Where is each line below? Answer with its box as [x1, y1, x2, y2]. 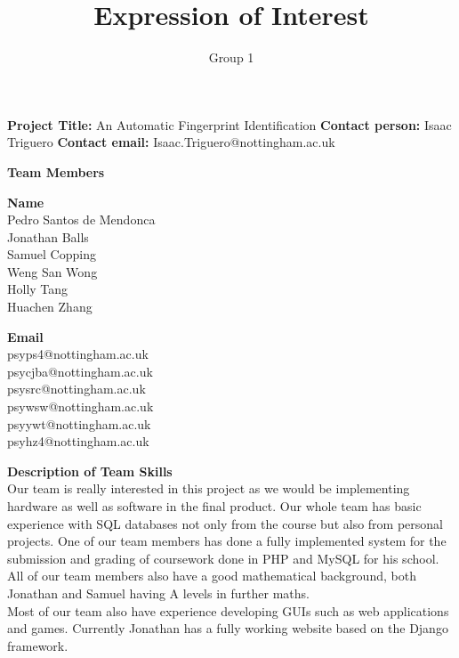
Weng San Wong [7, 262, 98, 280]
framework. [7, 636, 68, 654]
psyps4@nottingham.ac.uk [7, 345, 149, 363]
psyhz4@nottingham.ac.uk [7, 432, 149, 451]
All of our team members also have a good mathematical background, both [7, 566, 416, 585]
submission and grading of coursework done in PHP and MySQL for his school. [7, 548, 439, 567]
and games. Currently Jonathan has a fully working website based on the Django [7, 619, 448, 638]
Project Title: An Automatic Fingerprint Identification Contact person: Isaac [7, 115, 452, 134]
